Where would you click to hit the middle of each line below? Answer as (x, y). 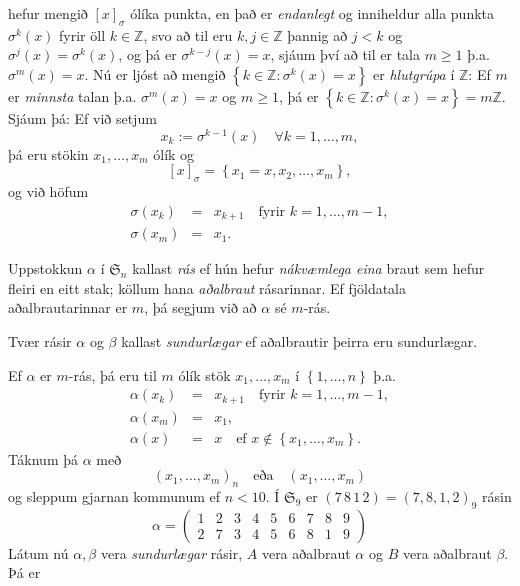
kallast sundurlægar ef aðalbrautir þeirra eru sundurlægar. (299, 340)
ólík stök (204, 374)
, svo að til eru (188, 34)
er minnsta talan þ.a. (72, 95)
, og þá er (147, 54)
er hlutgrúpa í (414, 73)
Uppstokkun (45, 268)
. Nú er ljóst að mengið (155, 73)
